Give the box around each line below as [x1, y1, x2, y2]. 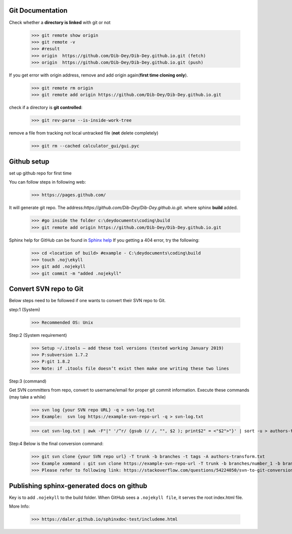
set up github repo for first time [9, 170, 72, 176]
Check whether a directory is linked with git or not [9, 19, 111, 25]
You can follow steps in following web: [9, 179, 86, 185]
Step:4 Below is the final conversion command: [9, 441, 104, 447]
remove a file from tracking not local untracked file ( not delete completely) [9, 130, 159, 136]
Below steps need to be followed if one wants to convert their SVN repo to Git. [9, 298, 166, 304]
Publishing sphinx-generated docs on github [9, 481, 147, 490]
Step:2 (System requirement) [9, 332, 67, 338]
